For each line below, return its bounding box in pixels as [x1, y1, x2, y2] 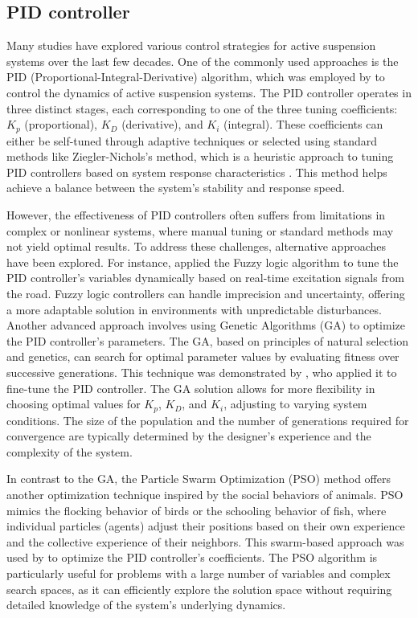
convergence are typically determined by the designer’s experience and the [6, 428, 371, 444]
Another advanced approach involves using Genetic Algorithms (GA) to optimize [6, 317, 405, 334]
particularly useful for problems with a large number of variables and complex [6, 564, 391, 581]
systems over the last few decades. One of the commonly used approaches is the [6, 52, 399, 69]
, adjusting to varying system [223, 395, 367, 412]
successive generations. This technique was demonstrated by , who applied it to [6, 363, 397, 380]
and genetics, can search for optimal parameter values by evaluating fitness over [6, 348, 400, 365]
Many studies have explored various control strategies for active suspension [6, 37, 376, 54]
